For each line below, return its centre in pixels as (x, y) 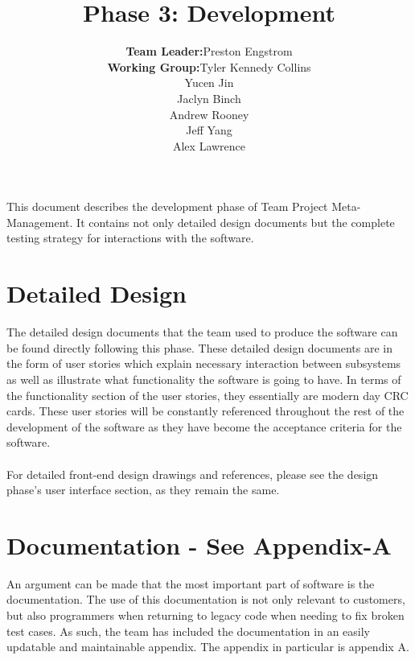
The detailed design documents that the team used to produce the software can (202, 332)
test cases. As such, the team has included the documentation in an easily (188, 631)
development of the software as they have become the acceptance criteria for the (204, 426)
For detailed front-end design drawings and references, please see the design (193, 474)
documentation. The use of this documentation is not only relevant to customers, (206, 599)
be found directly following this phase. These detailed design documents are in (199, 347)
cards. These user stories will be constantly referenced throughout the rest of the (205, 411)
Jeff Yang (209, 130)
